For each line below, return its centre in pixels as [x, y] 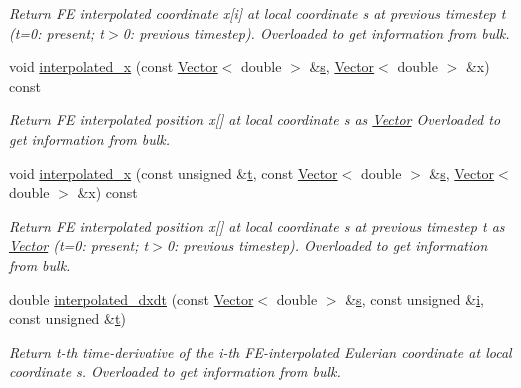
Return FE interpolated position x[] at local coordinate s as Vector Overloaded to [255, 119]
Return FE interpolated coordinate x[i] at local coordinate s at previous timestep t [257, 13]
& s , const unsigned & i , [414, 298]
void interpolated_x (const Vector [113, 66]
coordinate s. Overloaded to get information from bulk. [175, 371]
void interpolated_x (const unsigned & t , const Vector [173, 172]
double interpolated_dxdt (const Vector [131, 298]
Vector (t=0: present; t [79, 245]
